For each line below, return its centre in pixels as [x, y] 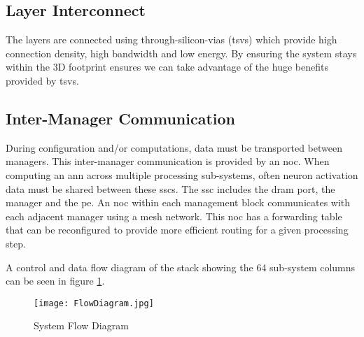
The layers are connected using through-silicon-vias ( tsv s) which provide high [171, 40]
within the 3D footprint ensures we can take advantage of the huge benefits [167, 67]
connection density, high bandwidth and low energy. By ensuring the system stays [181, 53]
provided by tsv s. [42, 80]
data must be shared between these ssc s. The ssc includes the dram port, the [170, 188]
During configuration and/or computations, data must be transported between [174, 147]
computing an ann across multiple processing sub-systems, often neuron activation [182, 174]
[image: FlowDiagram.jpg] [94, 303]
